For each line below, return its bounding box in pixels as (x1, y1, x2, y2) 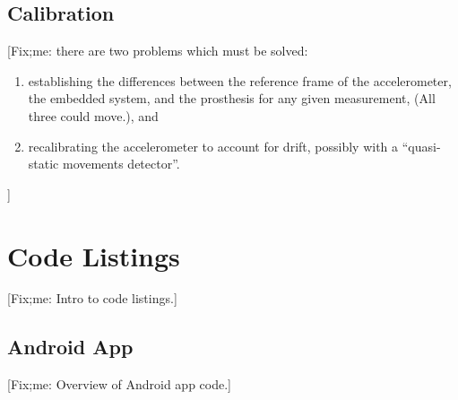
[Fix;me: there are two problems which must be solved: (7, 41, 308, 60)
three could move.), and (28, 106, 159, 125)
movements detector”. (62, 154, 180, 173)
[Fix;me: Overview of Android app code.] (7, 375, 231, 394)
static (28, 154, 59, 173)
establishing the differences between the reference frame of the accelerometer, (28, 71, 452, 90)
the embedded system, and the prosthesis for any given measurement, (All (28, 89, 436, 108)
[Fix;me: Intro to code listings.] (7, 289, 177, 308)
